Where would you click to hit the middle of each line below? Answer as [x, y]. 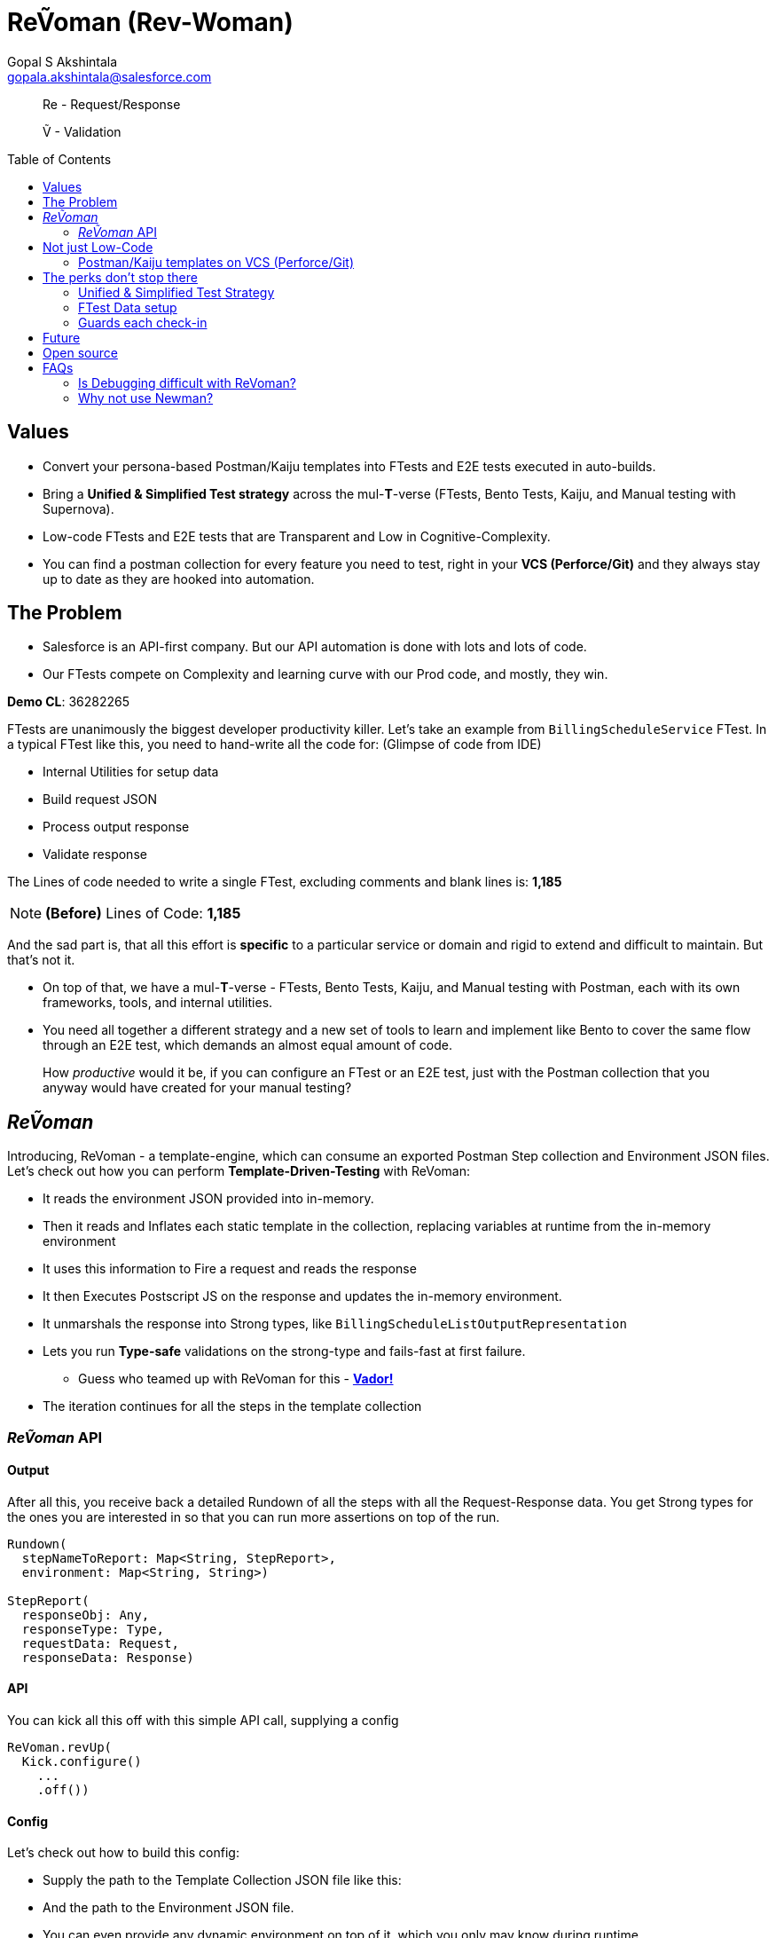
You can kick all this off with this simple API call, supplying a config [203, 1721]
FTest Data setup [128, 307]
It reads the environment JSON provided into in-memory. [208, 1199]
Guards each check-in [143, 322]
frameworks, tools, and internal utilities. [158, 1003]
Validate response [95, 855]
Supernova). [78, 508]
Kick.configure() [82, 1762]
